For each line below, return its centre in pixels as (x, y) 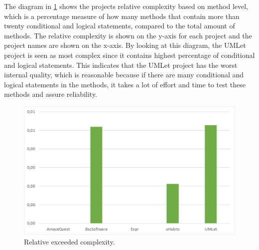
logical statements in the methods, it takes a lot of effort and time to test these (125, 84)
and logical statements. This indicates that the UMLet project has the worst (121, 65)
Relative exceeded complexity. (69, 241)
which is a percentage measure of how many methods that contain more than (122, 16)
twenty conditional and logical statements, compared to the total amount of (120, 26)
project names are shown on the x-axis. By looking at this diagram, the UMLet (125, 45)
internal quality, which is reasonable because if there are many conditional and (124, 75)
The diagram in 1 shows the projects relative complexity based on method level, (126, 6)
